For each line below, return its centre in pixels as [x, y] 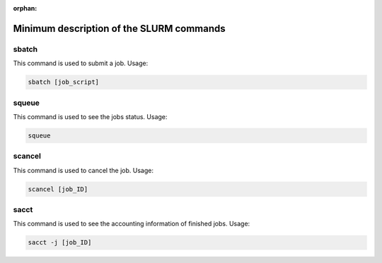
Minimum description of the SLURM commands [119, 28]
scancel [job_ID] [58, 189]
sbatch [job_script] [63, 82]
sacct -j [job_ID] [60, 242]
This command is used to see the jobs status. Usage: [90, 116]
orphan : [25, 8]
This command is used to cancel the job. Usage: [83, 170]
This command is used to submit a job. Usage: [81, 63]
